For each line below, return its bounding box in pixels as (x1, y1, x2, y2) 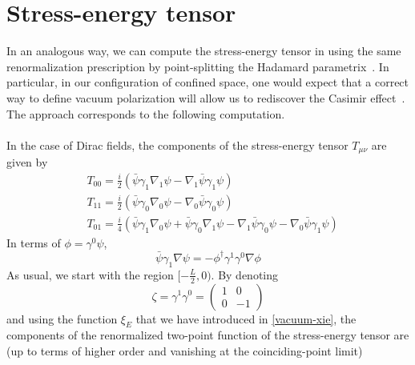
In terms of (6, 234, 61, 251)
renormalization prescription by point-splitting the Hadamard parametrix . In (6, 58, 389, 74)
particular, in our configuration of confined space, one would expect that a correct (6, 74, 409, 90)
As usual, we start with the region (6, 266, 174, 283)
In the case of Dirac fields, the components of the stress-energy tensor (6, 136, 349, 153)
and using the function (6, 310, 118, 327)
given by (6, 154, 48, 170)
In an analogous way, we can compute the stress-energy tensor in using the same (6, 42, 401, 59)
